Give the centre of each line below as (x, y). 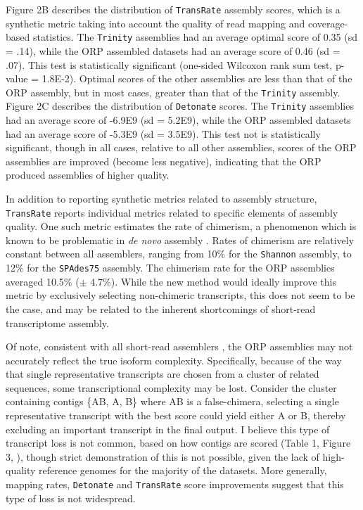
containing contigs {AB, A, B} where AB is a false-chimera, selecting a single (172, 401)
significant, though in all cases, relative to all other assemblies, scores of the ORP (181, 147)
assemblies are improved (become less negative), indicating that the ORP (164, 161)
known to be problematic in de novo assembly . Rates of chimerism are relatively (180, 240)
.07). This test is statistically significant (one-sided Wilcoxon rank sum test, (169, 64)
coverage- (328, 23)
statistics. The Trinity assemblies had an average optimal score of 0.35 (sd (195, 37)
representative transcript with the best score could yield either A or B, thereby (176, 415)
